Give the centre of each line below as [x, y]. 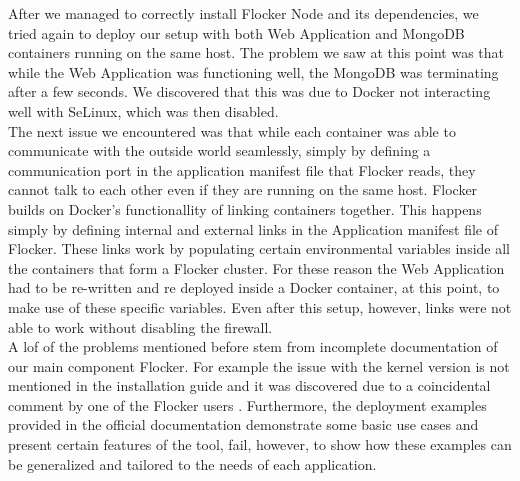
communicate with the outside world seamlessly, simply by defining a [219, 150]
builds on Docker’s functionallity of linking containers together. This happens [245, 208]
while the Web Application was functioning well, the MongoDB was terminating [253, 71]
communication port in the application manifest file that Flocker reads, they [242, 169]
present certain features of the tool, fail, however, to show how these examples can [260, 444]
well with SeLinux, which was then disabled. [143, 110]
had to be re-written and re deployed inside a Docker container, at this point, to [254, 287]
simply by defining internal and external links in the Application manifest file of [253, 228]
